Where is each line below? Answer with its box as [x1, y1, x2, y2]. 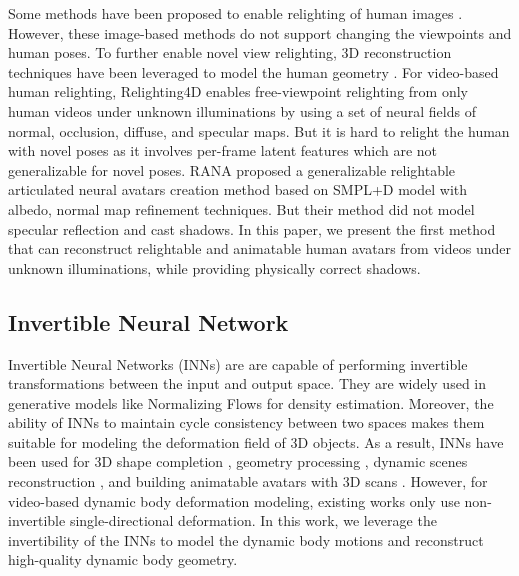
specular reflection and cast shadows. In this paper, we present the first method [8, 218, 496, 239]
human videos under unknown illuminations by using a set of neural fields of [8, 100, 476, 121]
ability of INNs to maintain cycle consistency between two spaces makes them [8, 412, 485, 433]
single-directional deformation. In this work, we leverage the [69, 510, 437, 531]
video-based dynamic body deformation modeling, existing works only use [8, 490, 460, 511]
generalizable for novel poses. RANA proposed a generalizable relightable [8, 159, 456, 180]
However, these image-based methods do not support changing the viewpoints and [8, 22, 512, 43]
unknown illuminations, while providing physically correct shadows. [8, 257, 421, 278]
